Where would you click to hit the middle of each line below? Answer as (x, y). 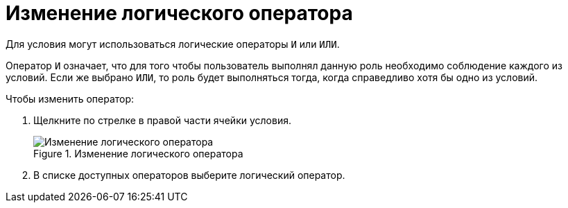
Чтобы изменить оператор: (70, 98)
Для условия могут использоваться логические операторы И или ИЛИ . (173, 44)
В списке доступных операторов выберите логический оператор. (189, 175)
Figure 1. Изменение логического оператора (138, 153)
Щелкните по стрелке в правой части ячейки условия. (162, 120)
